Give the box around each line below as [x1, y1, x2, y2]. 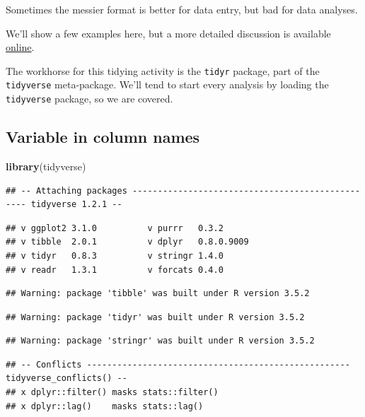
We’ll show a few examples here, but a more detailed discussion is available [6, 25, 331, 40]
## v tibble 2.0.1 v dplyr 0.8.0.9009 [6, 237, 249, 247]
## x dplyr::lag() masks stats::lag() [6, 401, 204, 411]
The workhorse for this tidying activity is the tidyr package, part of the [6, 63, 320, 78]
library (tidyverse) [6, 158, 86, 173]
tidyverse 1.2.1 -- [30, 199, 122, 210]
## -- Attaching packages [6, 185, 127, 196]
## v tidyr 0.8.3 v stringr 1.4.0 [6, 250, 224, 261]
